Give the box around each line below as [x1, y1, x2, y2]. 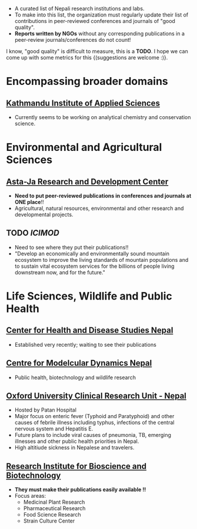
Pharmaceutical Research [23, 505, 86, 512]
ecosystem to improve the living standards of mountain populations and [14, 256, 189, 263]
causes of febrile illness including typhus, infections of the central [14, 419, 175, 426]
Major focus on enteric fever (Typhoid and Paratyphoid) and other [14, 413, 175, 420]
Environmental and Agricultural [6, 141, 162, 154]
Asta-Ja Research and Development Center [6, 176, 169, 186]
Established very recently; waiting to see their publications [14, 341, 157, 348]
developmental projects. [14, 211, 74, 218]
